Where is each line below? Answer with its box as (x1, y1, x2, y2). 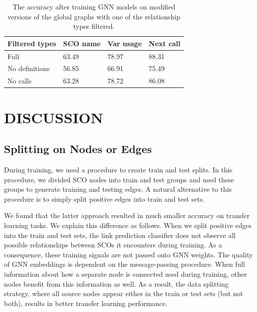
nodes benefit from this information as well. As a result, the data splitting (4, 278, 229, 289)
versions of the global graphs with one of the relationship (7, 11, 181, 21)
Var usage (107, 38, 142, 48)
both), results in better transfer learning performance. (4, 298, 167, 308)
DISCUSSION (4, 107, 103, 127)
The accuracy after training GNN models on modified (12, 1, 175, 11)
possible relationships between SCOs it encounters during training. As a (4, 239, 222, 250)
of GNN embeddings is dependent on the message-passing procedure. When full (4, 259, 245, 269)
